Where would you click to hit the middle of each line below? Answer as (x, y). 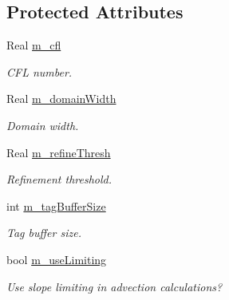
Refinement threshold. (59, 179)
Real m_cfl (34, 45)
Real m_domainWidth (61, 99)
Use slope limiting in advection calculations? (114, 286)
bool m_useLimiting (57, 259)
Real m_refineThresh (59, 152)
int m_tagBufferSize (56, 205)
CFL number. (39, 71)
